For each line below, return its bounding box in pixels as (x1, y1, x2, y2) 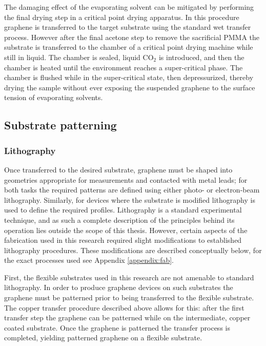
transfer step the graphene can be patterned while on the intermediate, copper (4, 312, 251, 323)
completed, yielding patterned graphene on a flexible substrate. (4, 332, 202, 343)
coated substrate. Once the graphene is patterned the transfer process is (4, 322, 230, 333)
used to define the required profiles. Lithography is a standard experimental (4, 204, 242, 215)
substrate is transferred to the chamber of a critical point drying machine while (4, 42, 253, 52)
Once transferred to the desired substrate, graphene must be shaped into (4, 164, 233, 175)
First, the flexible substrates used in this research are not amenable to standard (4, 272, 254, 282)
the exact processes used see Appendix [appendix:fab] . (4, 255, 174, 265)
